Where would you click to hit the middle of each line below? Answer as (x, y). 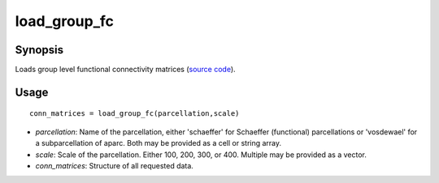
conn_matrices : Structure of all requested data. (115, 166)
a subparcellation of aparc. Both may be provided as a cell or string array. (159, 143)
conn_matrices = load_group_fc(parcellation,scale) (135, 114)
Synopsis (39, 50)
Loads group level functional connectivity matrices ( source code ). (125, 70)
